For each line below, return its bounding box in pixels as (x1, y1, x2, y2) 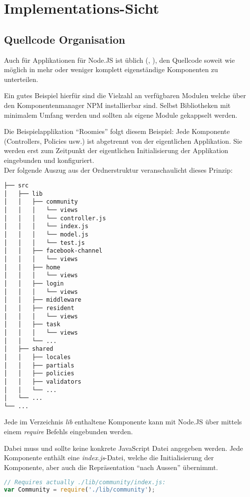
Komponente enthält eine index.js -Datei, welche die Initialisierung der (4, 452, 214, 463)
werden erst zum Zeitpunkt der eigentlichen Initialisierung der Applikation (4, 145, 228, 156)
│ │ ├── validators (4, 378, 82, 385)
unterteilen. (4, 74, 38, 84)
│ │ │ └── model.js (4, 231, 88, 238)
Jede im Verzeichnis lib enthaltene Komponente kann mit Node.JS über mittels (4, 417, 242, 427)
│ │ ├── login (4, 280, 64, 287)
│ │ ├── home (4, 263, 60, 271)
